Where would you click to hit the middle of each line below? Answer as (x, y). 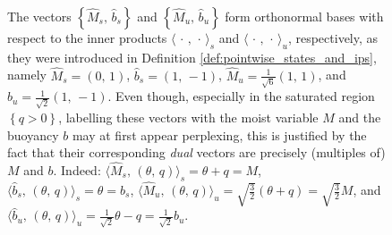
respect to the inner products (87, 38)
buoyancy (33, 134)
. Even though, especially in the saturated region (241, 96)
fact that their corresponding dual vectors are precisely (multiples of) (196, 152)
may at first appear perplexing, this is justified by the (219, 134)
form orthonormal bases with (304, 16)
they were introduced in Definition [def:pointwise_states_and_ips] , (192, 57)
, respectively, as (333, 38)
